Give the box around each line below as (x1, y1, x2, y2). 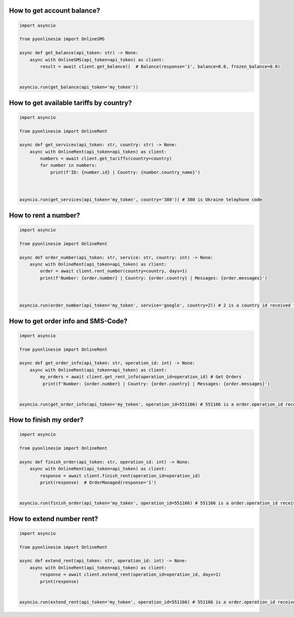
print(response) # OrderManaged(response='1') (40, 480, 157, 486)
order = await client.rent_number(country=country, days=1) (40, 268, 188, 274)
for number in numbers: (40, 162, 98, 168)
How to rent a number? (9, 211, 80, 219)
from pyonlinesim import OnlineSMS (19, 36, 105, 42)
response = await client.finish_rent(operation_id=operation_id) (40, 473, 200, 478)
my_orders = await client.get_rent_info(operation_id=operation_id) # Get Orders (40, 374, 242, 380)
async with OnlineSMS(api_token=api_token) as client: (29, 57, 164, 62)
